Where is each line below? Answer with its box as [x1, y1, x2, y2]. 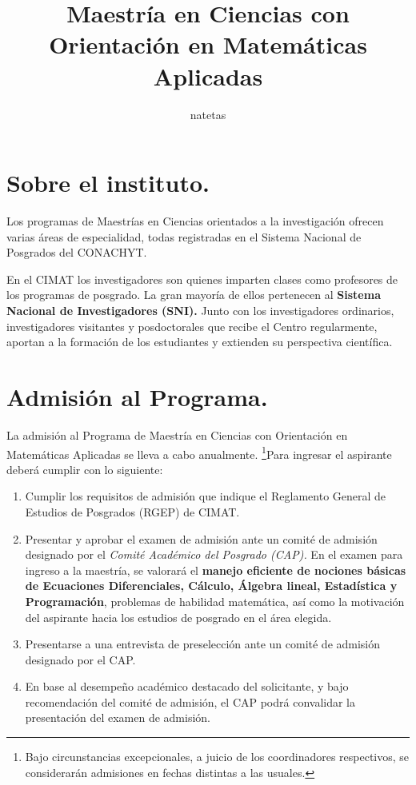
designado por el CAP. [25, 651, 136, 667]
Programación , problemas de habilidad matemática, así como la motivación [25, 592, 405, 609]
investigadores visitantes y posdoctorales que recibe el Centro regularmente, [6, 317, 378, 334]
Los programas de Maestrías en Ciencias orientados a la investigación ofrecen [6, 213, 384, 229]
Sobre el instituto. [6, 166, 210, 199]
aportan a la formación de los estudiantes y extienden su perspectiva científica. [6, 333, 393, 350]
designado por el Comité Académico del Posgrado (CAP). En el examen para [25, 546, 403, 563]
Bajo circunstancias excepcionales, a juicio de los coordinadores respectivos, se [25, 748, 410, 765]
